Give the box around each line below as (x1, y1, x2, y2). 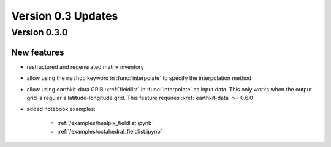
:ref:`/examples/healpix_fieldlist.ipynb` (57, 119, 154, 126)
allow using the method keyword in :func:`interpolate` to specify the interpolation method (26, 74, 251, 82)
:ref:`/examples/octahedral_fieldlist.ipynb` (57, 128, 162, 135)
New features (11, 47, 64, 57)
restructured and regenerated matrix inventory (26, 63, 144, 70)
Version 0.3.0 (11, 27, 68, 38)
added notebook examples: (26, 106, 96, 113)
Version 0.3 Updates (11, 9, 118, 23)
